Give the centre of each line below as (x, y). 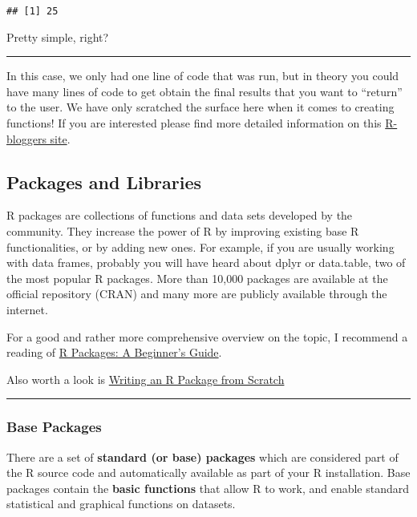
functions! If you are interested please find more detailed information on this (194, 123)
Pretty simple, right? (58, 36)
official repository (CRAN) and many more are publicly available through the (197, 294)
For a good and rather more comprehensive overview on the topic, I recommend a (207, 336)
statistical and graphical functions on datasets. (121, 504)
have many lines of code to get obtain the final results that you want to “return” (204, 91)
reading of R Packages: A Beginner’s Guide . (114, 352)
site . (60, 138)
